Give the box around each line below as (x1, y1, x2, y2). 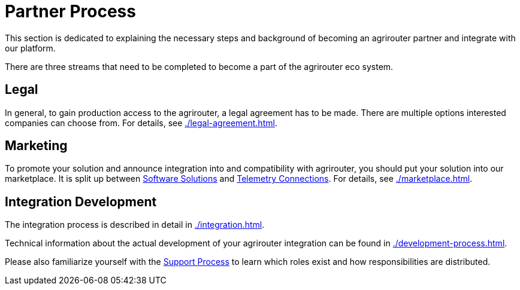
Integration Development (5, 194, 157, 209)
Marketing (5, 138, 68, 154)
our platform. (5, 42, 56, 53)
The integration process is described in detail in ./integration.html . (5, 219, 265, 230)
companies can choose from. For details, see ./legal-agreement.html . (5, 117, 277, 128)
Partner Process (5, 1, 136, 22)
